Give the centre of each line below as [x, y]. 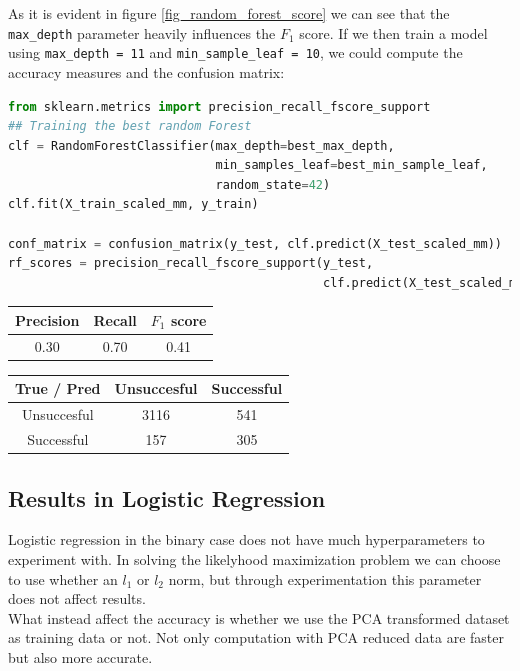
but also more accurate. [80, 656]
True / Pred [58, 388]
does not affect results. [77, 598]
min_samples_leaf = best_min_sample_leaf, [351, 165]
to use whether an [63, 578]
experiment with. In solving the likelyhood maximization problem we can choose [254, 558]
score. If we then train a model [393, 32]
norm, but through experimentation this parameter [325, 578]
